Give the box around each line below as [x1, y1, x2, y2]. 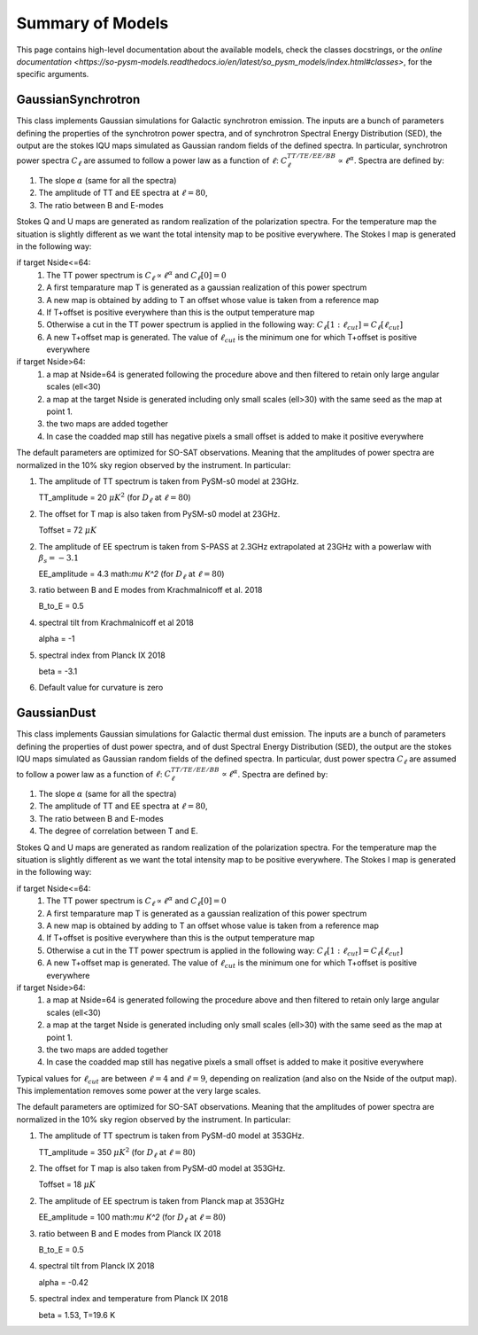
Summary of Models [16, 13, 169, 33]
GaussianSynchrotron [16, 92, 141, 107]
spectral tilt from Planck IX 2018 [38, 1261, 155, 1271]
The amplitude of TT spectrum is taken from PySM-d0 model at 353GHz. [38, 1130, 305, 1141]
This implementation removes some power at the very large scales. [16, 1086, 261, 1097]
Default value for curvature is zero [38, 683, 164, 693]
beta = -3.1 [38, 666, 78, 677]
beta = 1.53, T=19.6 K [38, 1309, 116, 1320]
